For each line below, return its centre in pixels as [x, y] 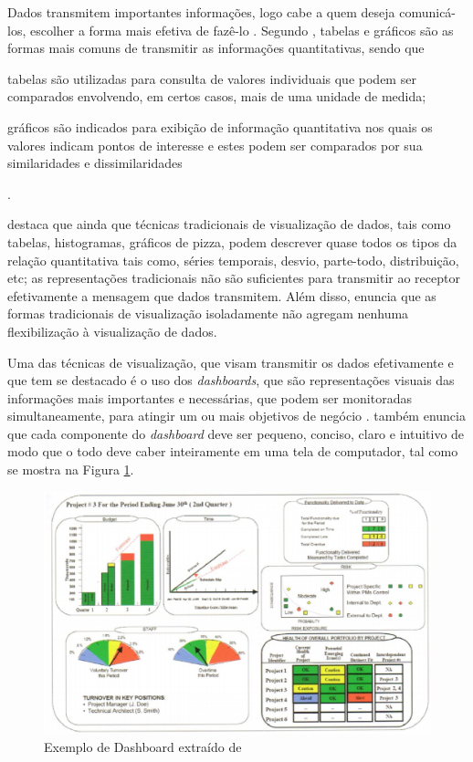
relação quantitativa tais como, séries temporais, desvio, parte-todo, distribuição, [233, 260]
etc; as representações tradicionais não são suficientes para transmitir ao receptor [234, 278]
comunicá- [428, 12]
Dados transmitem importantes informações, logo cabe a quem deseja [201, 12]
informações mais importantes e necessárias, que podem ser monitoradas [210, 397]
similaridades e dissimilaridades [95, 163]
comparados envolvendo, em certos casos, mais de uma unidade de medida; [217, 96]
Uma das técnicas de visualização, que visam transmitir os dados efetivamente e [231, 362]
